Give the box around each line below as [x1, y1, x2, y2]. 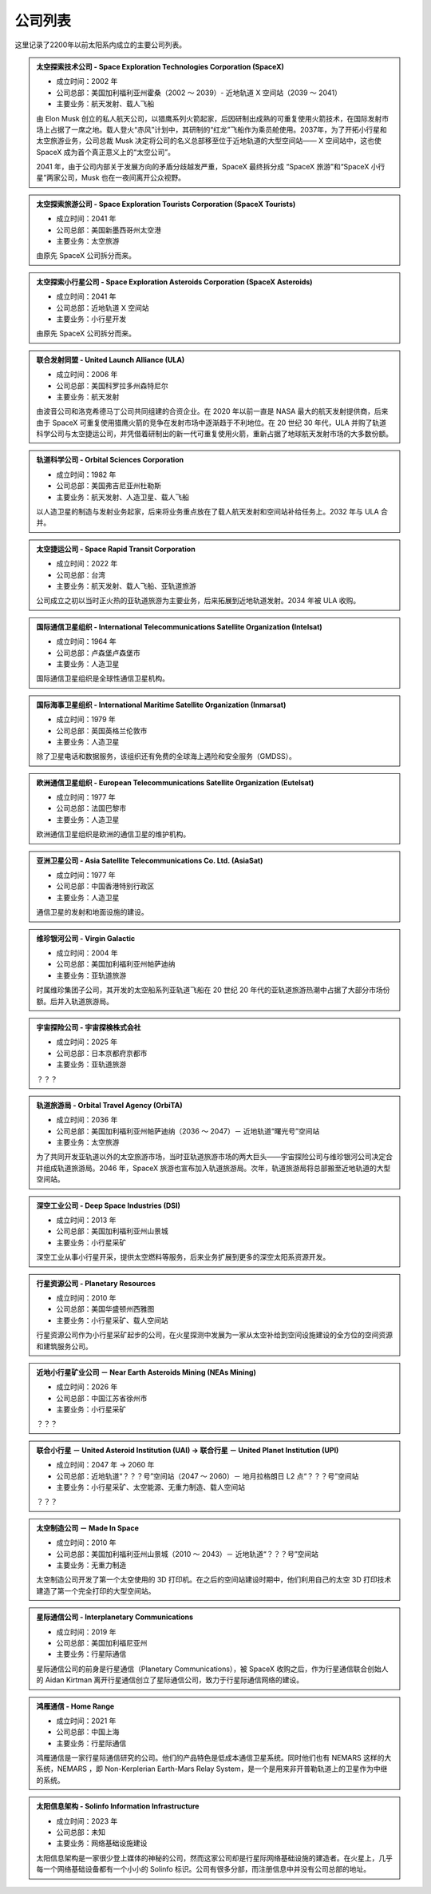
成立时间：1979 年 [56, 715, 116, 725]
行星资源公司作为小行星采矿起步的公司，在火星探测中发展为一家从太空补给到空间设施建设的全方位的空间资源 [36, 1330, 393, 1340]
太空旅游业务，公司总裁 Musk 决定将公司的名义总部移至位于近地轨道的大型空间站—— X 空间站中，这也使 [36, 136, 382, 145]
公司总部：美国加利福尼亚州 [56, 1638, 148, 1647]
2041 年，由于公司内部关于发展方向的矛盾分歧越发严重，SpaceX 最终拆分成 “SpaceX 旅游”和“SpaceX [36, 162, 370, 172]
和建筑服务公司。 [36, 1341, 93, 1351]
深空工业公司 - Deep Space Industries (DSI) [36, 1201, 181, 1210]
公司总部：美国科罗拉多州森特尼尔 [56, 380, 168, 391]
